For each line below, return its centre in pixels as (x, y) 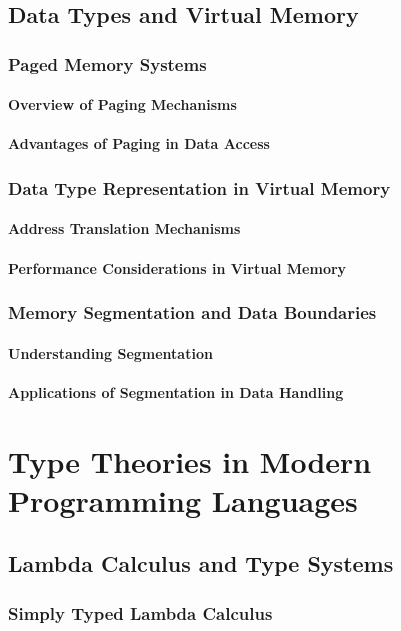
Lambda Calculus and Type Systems (201, 563)
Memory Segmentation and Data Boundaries (192, 312)
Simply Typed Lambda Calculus (140, 612)
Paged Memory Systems (107, 63)
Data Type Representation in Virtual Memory (199, 187)
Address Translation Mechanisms (124, 228)
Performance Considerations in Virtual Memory (177, 267)
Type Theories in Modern (190, 460)
